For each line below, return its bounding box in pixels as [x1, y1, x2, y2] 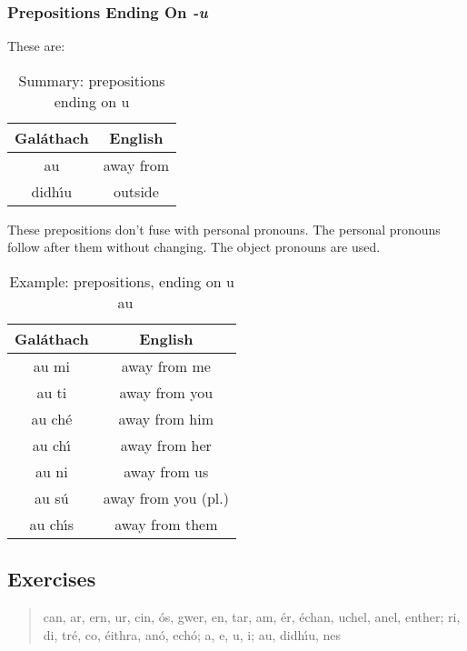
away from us [124, 461, 209, 482]
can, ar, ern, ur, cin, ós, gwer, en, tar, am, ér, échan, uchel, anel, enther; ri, [43, 607, 461, 626]
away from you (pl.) [103, 487, 229, 508]
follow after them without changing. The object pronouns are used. [7, 237, 381, 256]
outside [113, 180, 159, 202]
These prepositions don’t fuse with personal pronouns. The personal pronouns [7, 219, 441, 238]
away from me [121, 356, 211, 376]
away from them [114, 514, 218, 535]
